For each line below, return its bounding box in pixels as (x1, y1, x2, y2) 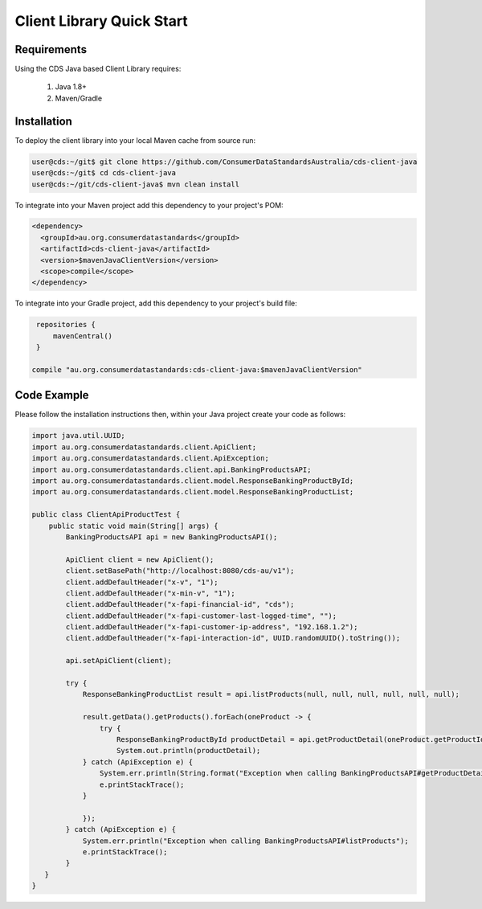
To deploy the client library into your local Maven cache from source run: (14, 135, 256, 145)
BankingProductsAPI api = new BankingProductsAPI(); (65, 532, 278, 542)
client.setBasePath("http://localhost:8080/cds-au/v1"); (65, 567, 295, 575)
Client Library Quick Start (14, 12, 188, 30)
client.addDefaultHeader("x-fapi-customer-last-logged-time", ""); (65, 611, 337, 620)
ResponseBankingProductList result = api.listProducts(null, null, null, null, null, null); (82, 690, 460, 699)
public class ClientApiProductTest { (31, 510, 181, 519)
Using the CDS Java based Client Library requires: (14, 64, 182, 74)
